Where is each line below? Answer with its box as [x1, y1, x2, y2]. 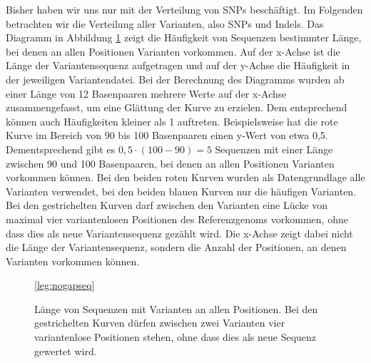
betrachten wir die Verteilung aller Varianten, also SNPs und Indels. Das [6, 16, 324, 31]
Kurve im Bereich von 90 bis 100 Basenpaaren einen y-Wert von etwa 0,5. [6, 128, 328, 143]
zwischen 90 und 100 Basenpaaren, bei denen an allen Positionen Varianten [6, 155, 335, 170]
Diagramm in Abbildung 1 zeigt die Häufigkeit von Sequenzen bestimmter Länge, [6, 30, 362, 45]
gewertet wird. [34, 343, 97, 358]
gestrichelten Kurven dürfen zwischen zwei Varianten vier [34, 315, 285, 330]
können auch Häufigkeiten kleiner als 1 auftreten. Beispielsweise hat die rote [6, 113, 338, 128]
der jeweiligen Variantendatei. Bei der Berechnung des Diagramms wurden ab [6, 71, 345, 86]
